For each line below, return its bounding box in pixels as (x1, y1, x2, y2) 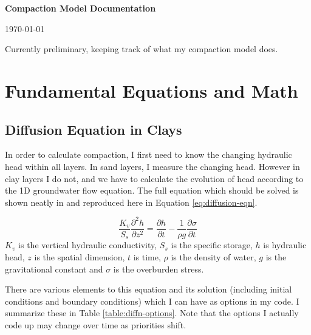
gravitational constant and (5, 262, 103, 275)
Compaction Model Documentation (5, 2, 156, 14)
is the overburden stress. (113, 262, 204, 275)
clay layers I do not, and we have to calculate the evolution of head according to (5, 172, 304, 184)
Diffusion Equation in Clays (5, 120, 182, 138)
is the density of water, (171, 250, 256, 263)
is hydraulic (263, 239, 307, 251)
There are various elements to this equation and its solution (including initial (5, 283, 292, 296)
